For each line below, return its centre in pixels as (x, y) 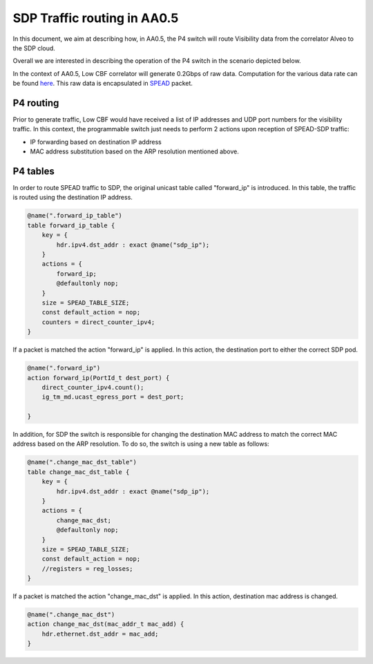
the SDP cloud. (34, 48)
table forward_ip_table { (71, 225)
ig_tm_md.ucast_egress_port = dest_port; (113, 397)
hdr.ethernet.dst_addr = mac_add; (100, 634)
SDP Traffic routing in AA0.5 (96, 18)
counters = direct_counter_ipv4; (98, 322)
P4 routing (36, 103)
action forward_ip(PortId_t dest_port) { (98, 378)
